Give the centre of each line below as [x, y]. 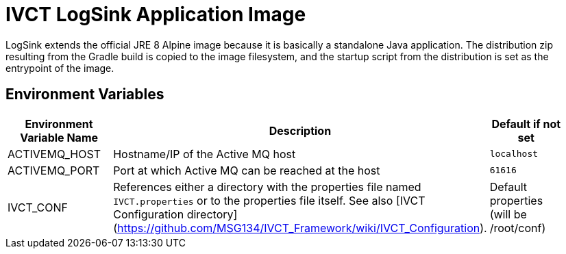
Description [300, 130]
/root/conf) [518, 228]
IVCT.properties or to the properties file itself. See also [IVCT [269, 200]
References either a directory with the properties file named [267, 187]
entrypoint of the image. [60, 68]
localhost [514, 154]
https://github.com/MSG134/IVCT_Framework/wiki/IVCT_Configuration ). [302, 228]
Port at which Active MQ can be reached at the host [247, 170]
